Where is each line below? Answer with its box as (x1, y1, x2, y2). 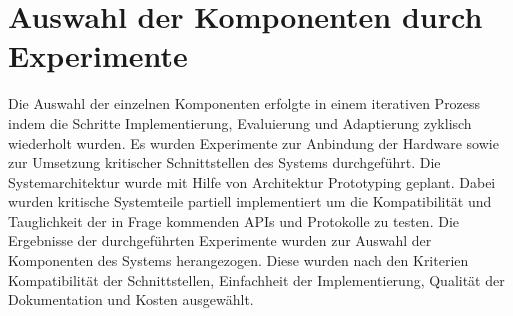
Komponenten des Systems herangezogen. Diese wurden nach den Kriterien (8, 250, 469, 271)
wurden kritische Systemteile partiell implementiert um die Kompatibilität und (8, 191, 492, 212)
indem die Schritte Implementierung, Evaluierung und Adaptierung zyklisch (8, 112, 472, 133)
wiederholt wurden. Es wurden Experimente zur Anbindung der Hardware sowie (8, 132, 499, 153)
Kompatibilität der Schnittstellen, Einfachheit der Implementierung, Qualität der (8, 269, 505, 290)
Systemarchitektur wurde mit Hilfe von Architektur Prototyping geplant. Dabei (8, 171, 496, 192)
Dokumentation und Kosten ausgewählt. (8, 289, 254, 310)
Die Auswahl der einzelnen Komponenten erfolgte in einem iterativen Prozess (8, 93, 481, 114)
